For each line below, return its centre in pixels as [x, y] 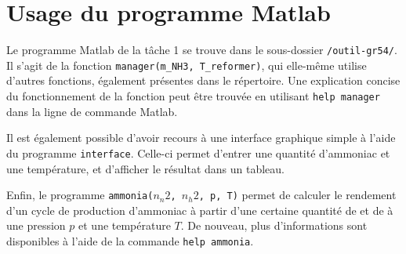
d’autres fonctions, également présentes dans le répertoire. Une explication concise [203, 80]
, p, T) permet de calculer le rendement [297, 195]
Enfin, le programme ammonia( [80, 195]
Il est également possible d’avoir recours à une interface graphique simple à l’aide [201, 138]
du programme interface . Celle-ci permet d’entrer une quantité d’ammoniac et [198, 152]
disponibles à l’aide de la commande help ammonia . [130, 240]
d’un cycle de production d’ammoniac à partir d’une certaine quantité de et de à [200, 210]
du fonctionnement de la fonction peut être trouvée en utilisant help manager [193, 96]
